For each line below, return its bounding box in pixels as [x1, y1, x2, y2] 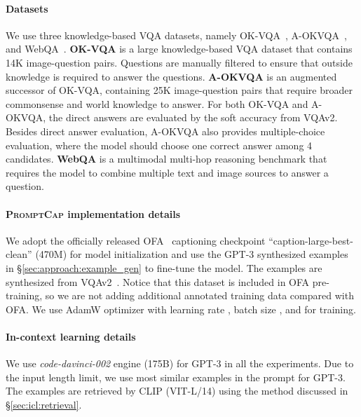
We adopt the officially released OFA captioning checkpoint [6, 233, 266, 247]
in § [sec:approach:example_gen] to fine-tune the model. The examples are [6, 260, 322, 275]
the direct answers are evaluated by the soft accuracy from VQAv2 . [48, 110, 338, 125]
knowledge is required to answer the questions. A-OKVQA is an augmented [6, 69, 337, 83]
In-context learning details [6, 329, 136, 343]
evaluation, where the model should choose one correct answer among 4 [6, 137, 313, 152]
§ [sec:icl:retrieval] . [6, 397, 82, 411]
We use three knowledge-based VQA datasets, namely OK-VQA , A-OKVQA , [6, 27, 347, 42]
